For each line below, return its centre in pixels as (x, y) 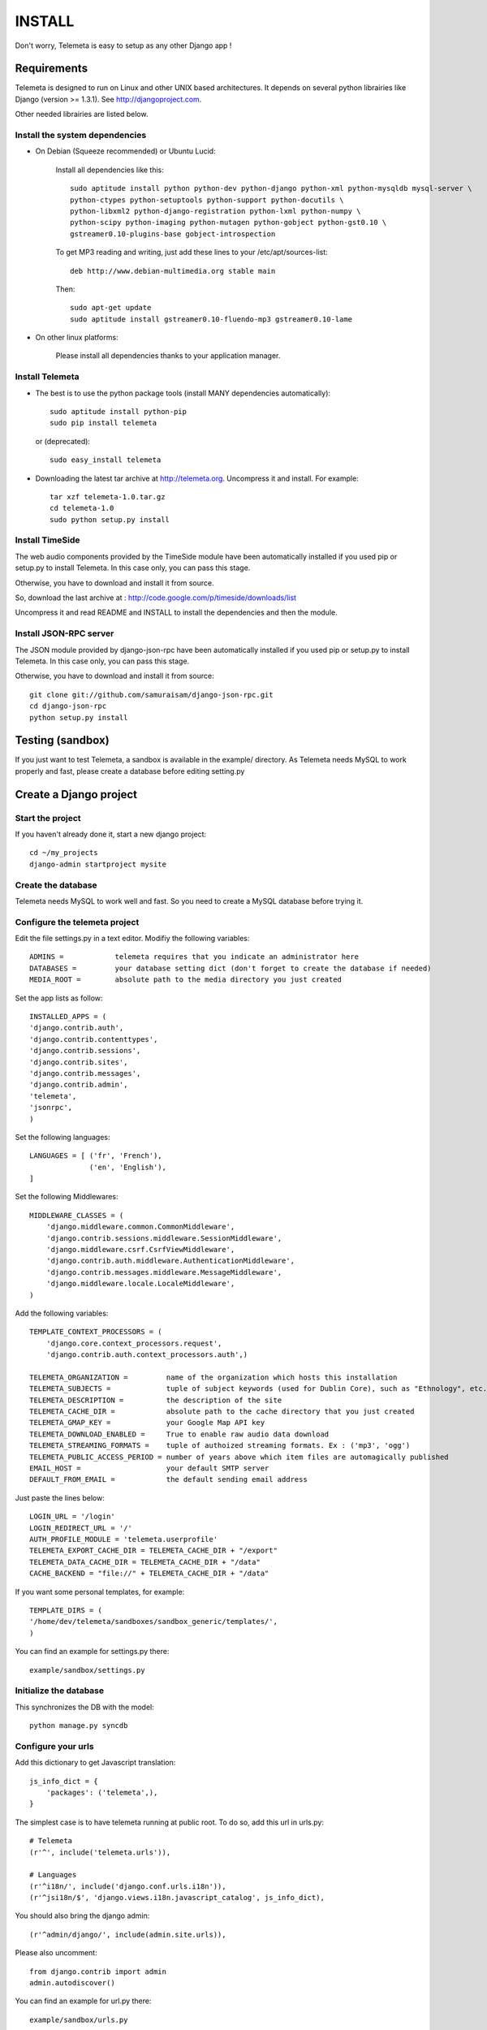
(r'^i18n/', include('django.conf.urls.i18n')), (128, 1886)
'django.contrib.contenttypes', (94, 1039)
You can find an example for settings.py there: (92, 1652)
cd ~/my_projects (64, 853)
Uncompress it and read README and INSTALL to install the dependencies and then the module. (176, 612)
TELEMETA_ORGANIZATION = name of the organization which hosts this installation (213, 1377)
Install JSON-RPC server (65, 633)
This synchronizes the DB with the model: (84, 1707)
